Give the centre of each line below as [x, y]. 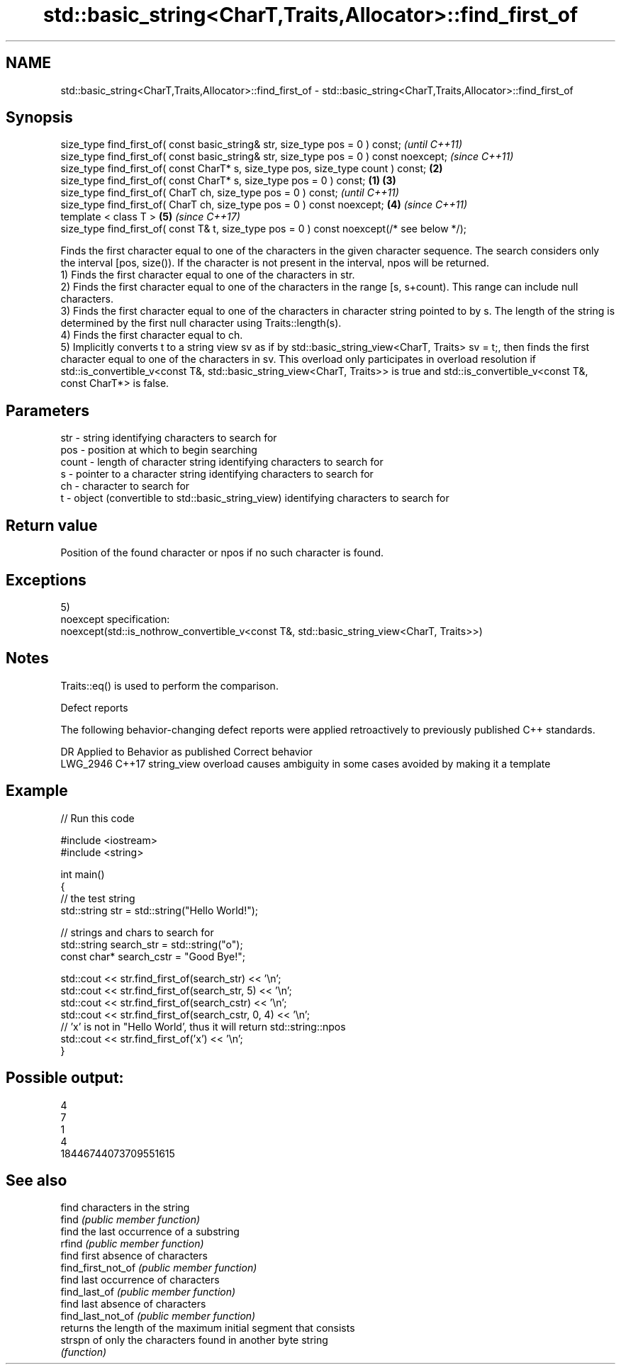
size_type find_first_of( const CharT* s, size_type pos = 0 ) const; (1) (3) [228, 181]
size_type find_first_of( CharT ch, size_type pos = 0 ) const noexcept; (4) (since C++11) [264, 205]
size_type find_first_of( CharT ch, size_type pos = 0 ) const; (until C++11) [230, 193]
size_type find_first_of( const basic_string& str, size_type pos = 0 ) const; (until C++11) [262, 145]
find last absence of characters [133, 1304]
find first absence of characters [134, 1256]
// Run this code [97, 818]
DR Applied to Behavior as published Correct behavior [186, 751]
